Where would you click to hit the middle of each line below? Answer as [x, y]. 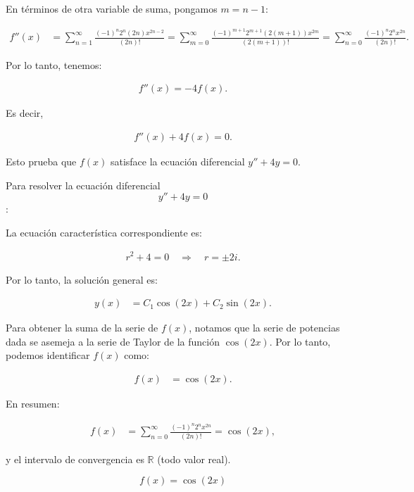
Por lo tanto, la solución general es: [82, 279]
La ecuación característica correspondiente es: [104, 232]
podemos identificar [48, 355]
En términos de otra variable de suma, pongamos [112, 8]
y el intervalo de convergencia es [75, 459]
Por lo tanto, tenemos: [54, 64]
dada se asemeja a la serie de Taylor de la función [113, 341]
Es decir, [25, 113]
